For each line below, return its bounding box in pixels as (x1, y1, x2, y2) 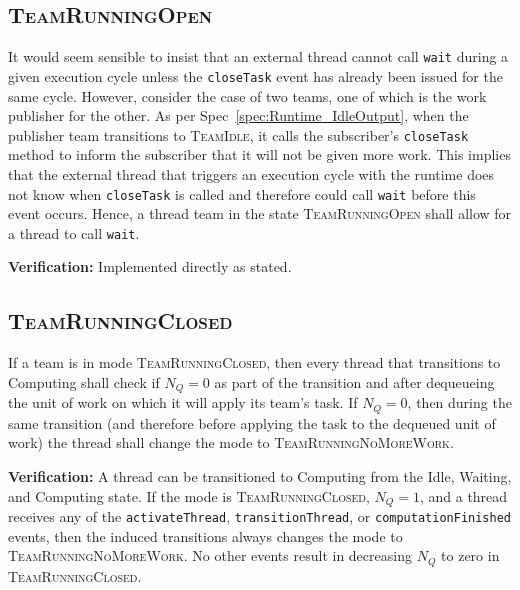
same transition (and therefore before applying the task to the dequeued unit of (8, 412, 496, 433)
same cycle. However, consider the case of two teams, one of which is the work (8, 85, 487, 106)
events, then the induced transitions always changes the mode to (8, 525, 403, 546)
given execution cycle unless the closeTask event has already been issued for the (8, 65, 503, 86)
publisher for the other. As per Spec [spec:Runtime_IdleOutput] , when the (8, 105, 469, 126)
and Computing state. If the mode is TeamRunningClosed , (8, 485, 370, 506)
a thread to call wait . (8, 222, 140, 243)
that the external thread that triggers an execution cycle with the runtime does (8, 163, 495, 184)
